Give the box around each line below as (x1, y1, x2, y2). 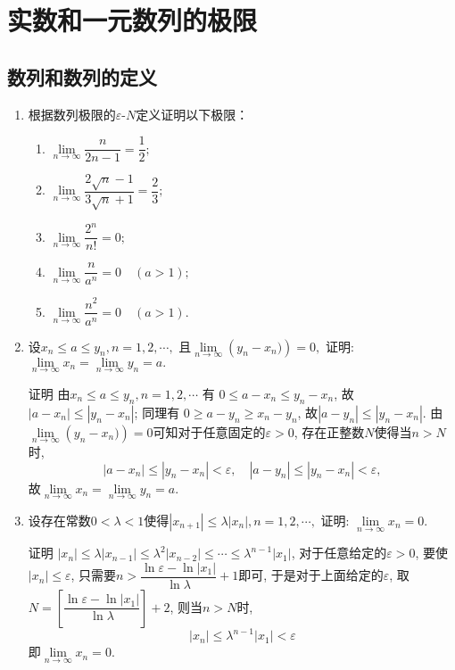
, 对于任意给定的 (291, 543, 387, 562)
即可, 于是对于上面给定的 (238, 566, 384, 584)
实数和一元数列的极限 (7, 2, 258, 38)
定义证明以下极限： (136, 104, 249, 123)
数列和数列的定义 (7, 62, 157, 90)
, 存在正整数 (294, 422, 365, 441)
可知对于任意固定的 (153, 422, 266, 441)
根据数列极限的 (28, 104, 116, 123)
